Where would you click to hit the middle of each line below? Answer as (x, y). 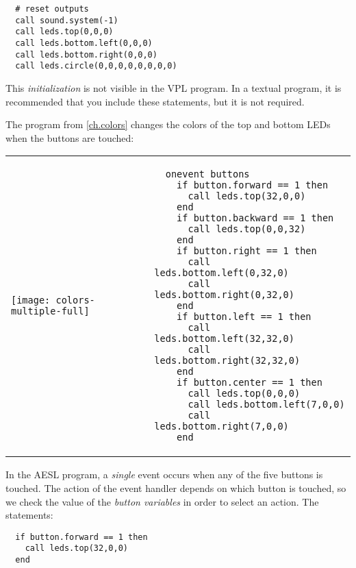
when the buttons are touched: (70, 137)
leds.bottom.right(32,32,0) (227, 361)
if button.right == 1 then (247, 251)
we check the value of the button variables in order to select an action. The (162, 501)
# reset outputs (52, 9)
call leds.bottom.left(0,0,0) (84, 43)
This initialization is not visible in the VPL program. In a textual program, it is (174, 87)
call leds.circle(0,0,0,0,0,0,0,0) (96, 66)
